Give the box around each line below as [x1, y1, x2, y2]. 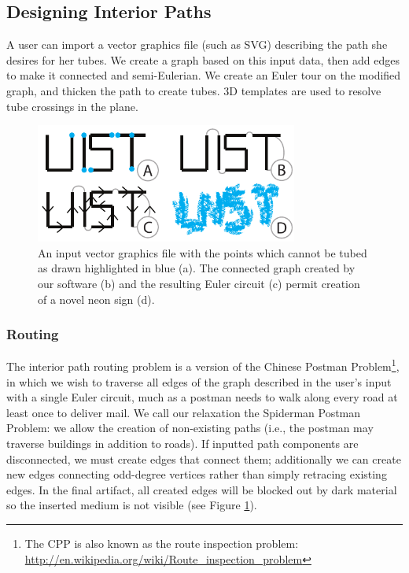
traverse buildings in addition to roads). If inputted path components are [6, 434, 359, 451]
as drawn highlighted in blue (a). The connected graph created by [38, 260, 356, 276]
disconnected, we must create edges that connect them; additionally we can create [6, 450, 401, 467]
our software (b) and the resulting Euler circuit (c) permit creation [38, 275, 360, 291]
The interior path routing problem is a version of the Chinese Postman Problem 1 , [6, 356, 400, 374]
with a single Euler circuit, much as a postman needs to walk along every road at [6, 389, 398, 405]
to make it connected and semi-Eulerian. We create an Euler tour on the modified [6, 67, 401, 83]
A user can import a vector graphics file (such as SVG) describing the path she [6, 36, 388, 53]
